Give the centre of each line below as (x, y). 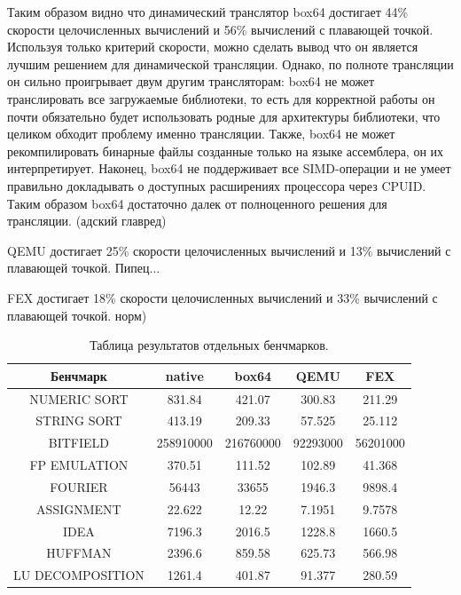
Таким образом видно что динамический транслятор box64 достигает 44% (208, 12)
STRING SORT (79, 420)
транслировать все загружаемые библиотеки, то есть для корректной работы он (221, 98)
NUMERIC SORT (79, 398)
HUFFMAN (79, 553)
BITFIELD (79, 443)
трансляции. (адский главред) (87, 221)
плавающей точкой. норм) (77, 315)
